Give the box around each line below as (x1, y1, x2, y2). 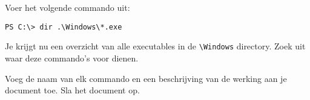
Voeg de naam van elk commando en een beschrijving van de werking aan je (5, 72, 287, 84)
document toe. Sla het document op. (5, 84, 140, 96)
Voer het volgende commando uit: (5, 1, 130, 13)
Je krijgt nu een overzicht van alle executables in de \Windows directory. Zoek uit (5, 40, 306, 52)
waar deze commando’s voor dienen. (5, 51, 139, 64)
